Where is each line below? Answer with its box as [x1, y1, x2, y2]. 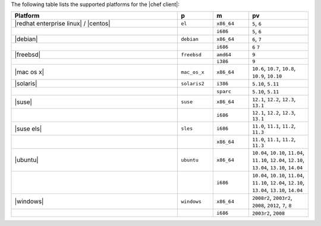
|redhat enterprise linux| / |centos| [14, 20, 111, 28]
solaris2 [181, 80, 204, 87]
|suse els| [14, 125, 42, 133]
